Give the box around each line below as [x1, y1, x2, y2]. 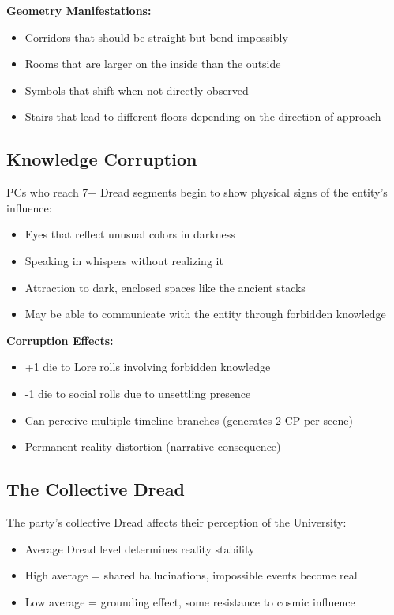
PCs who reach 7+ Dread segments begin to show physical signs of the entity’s [6, 184, 388, 201]
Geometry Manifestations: [6, 2, 152, 18]
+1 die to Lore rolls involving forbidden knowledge [24, 358, 271, 375]
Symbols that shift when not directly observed [24, 81, 249, 98]
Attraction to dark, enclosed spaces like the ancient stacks [24, 279, 306, 295]
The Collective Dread [6, 477, 186, 501]
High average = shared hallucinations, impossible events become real [24, 567, 358, 583]
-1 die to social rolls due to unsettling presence [24, 384, 251, 401]
